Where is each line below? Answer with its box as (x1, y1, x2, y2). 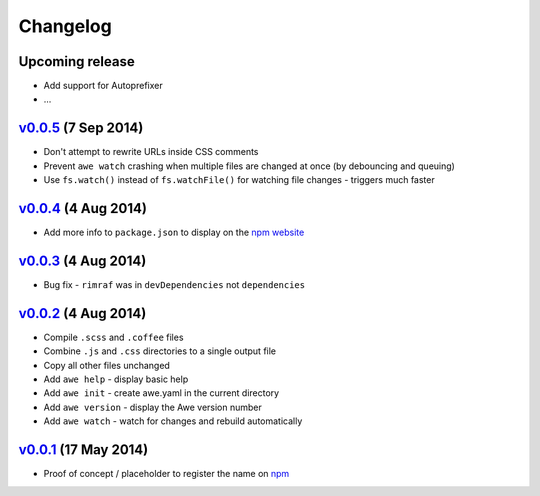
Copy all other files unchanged (43, 359, 170, 371)
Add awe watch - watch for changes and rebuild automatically (43, 415, 303, 427)
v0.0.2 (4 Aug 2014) (18, 305, 147, 322)
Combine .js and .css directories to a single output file (43, 345, 277, 357)
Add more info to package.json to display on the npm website (43, 226, 305, 239)
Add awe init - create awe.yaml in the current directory (43, 387, 280, 399)
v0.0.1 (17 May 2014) (18, 441, 149, 459)
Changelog (18, 15, 112, 37)
